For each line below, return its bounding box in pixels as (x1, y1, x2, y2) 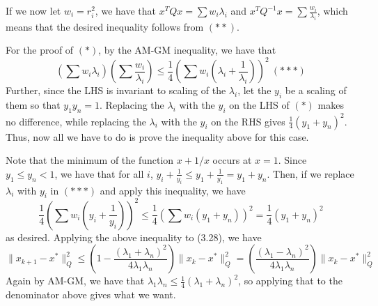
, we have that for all (54, 166, 144, 181)
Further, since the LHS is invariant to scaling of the (6, 83, 226, 98)
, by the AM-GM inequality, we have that (98, 43, 276, 57)
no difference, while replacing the (6, 114, 146, 128)
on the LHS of (229, 98, 290, 112)
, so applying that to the (238, 273, 342, 288)
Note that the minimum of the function (6, 153, 174, 167)
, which (317, 3, 348, 17)
